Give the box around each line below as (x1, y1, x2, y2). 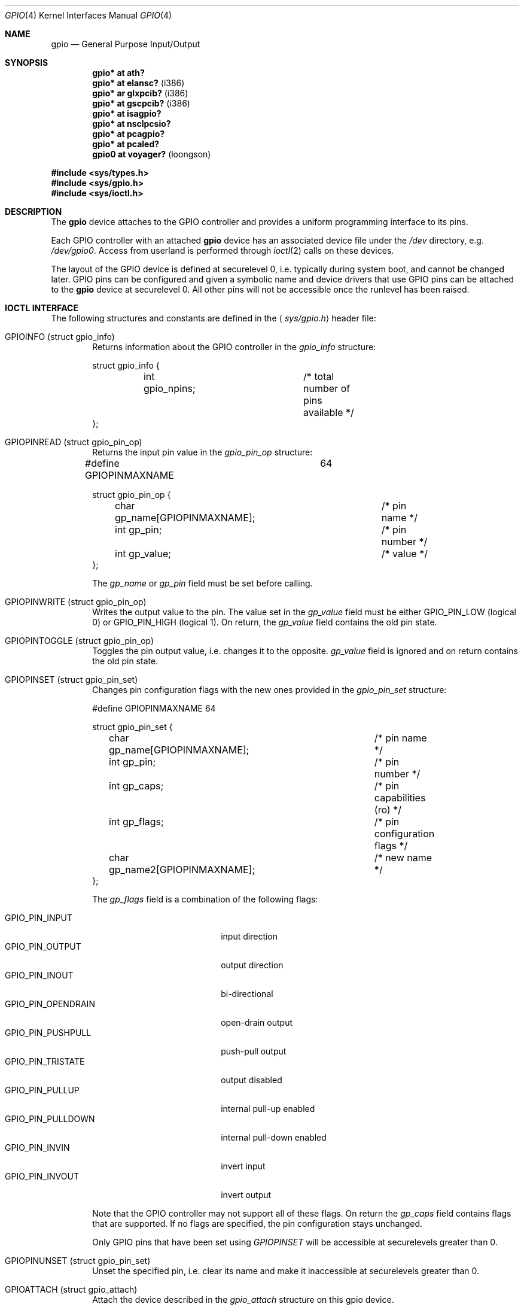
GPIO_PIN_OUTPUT (5, 941, 81, 952)
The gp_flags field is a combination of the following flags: (92, 894, 318, 904)
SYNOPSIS (5, 57, 48, 68)
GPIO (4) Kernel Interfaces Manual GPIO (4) (5, 10, 172, 20)
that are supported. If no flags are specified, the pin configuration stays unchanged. (92, 1218, 423, 1229)
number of (303, 382, 351, 394)
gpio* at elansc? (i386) (92, 78, 185, 88)
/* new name (374, 852, 432, 864)
